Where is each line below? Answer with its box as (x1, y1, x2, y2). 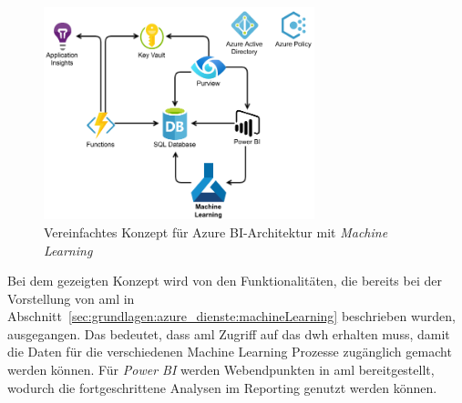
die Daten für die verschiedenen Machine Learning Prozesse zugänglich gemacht (7, 342, 452, 361)
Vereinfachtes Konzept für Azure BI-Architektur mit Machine (44, 222, 388, 241)
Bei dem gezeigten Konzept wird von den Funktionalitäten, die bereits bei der (7, 271, 442, 290)
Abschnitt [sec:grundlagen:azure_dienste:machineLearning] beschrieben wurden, (7, 307, 456, 326)
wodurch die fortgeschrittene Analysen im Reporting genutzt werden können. (7, 378, 437, 397)
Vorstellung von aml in (7, 288, 135, 307)
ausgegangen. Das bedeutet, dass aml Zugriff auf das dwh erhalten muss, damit (7, 324, 450, 343)
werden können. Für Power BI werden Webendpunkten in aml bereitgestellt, (7, 360, 435, 379)
